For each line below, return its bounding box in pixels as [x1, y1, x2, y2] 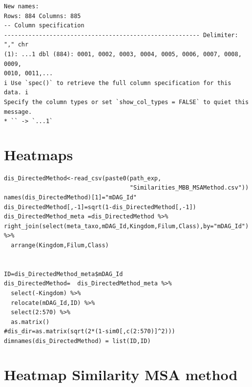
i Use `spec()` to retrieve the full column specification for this [4, 79, 231, 86]
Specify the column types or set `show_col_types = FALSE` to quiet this [4, 98, 249, 106]
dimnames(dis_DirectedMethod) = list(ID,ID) [4, 337, 151, 344]
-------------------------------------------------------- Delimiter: [4, 31, 238, 39]
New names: [4, 3, 39, 10]
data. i [4, 89, 29, 96]
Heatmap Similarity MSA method [4, 364, 238, 384]
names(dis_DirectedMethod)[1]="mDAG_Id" [4, 194, 137, 201]
